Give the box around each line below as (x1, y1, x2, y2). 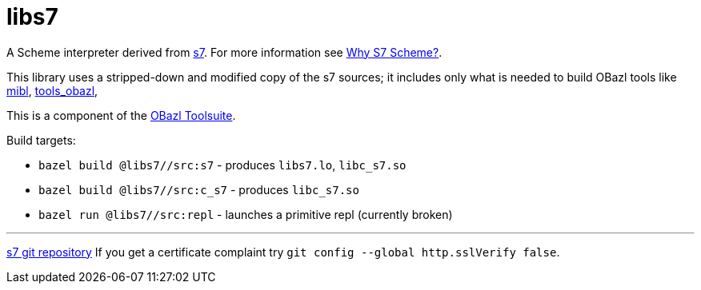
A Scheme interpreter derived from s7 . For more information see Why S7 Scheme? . (6, 45, 443, 59)
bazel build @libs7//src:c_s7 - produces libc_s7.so (38, 182, 359, 197)
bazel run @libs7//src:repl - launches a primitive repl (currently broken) (38, 207, 453, 221)
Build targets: (6, 133, 76, 147)
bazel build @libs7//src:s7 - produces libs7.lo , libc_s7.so (38, 157, 407, 172)
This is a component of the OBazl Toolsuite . (6, 108, 236, 122)
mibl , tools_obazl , (6, 83, 98, 97)
